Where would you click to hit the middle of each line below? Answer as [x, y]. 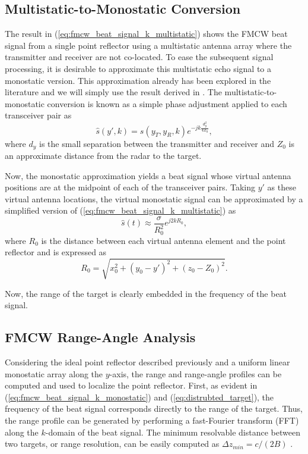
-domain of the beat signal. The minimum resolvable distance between [173, 432]
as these [282, 187]
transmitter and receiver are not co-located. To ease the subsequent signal [139, 57]
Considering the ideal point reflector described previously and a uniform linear [147, 361]
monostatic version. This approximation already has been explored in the [138, 80]
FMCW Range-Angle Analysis [100, 337]
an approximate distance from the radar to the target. [103, 155]
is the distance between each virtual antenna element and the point [163, 240]
